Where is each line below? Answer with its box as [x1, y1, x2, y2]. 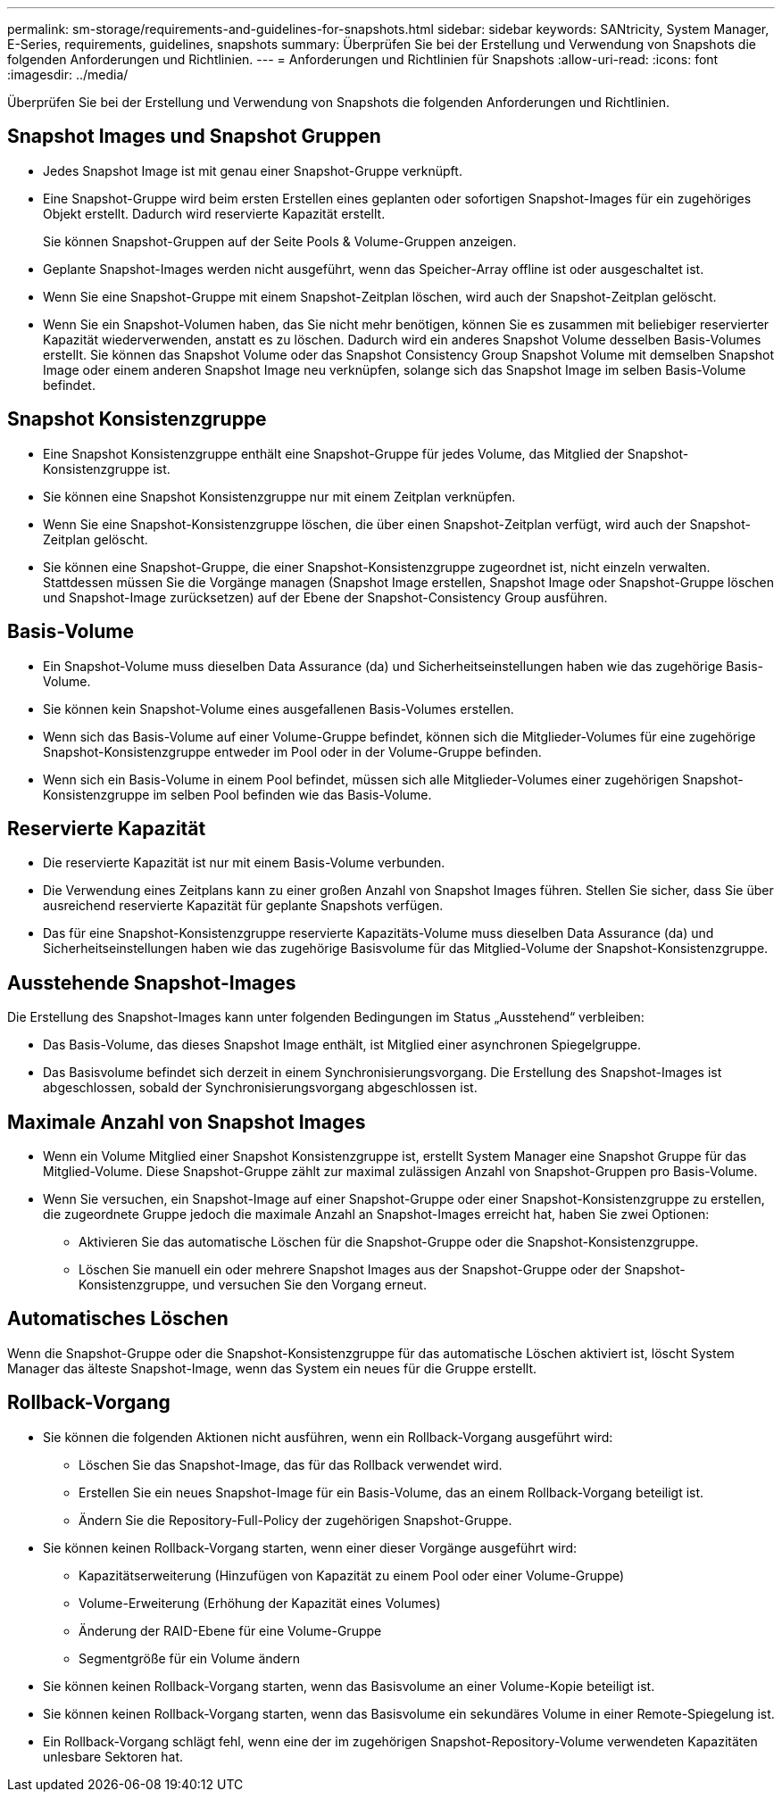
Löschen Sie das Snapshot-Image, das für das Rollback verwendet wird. [79, 1456, 503, 1472]
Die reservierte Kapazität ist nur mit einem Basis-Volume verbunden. [43, 855, 445, 871]
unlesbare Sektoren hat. [43, 1748, 184, 1764]
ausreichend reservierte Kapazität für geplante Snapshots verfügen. [43, 898, 444, 914]
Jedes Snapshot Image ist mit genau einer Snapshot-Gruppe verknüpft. [43, 162, 462, 178]
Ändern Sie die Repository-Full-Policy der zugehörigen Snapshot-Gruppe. [79, 1512, 512, 1528]
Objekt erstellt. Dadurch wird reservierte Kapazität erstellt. [43, 205, 386, 221]
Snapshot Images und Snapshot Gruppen [7, 125, 381, 148]
